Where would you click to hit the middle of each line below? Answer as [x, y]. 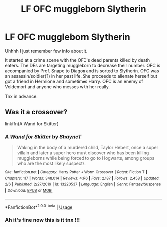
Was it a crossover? [36, 112]
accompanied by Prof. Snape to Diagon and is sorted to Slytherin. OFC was [82, 71]
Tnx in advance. [22, 96]
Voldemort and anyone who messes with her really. [58, 86]
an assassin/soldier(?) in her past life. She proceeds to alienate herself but [81, 76]
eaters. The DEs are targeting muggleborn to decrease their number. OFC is [83, 65]
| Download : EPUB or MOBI [29, 191]
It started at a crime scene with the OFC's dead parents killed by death [78, 60]
